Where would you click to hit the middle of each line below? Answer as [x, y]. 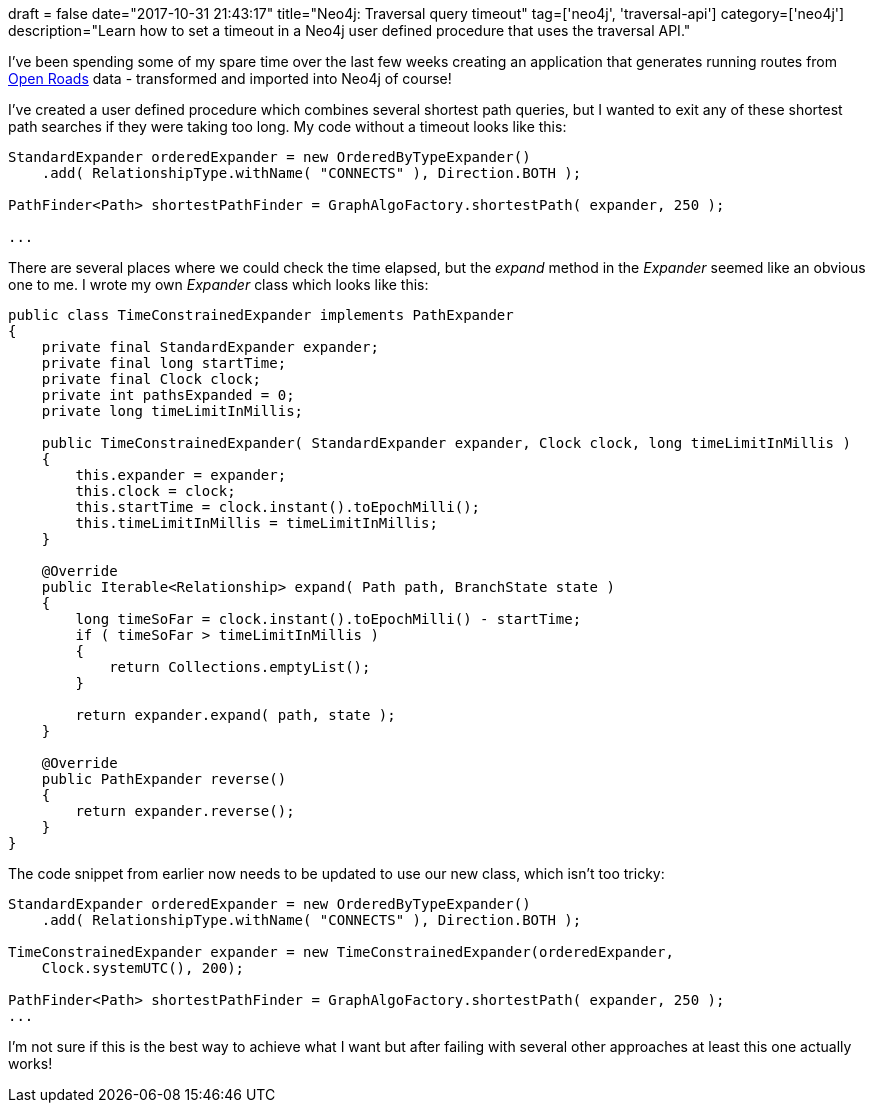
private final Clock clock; [151, 379]
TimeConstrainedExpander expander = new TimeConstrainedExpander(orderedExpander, [341, 952]
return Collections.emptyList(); [240, 667]
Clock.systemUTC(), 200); [143, 968]
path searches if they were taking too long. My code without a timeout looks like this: [287, 126]
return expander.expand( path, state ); [235, 715]
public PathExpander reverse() [164, 779]
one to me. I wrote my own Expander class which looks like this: [218, 284]
